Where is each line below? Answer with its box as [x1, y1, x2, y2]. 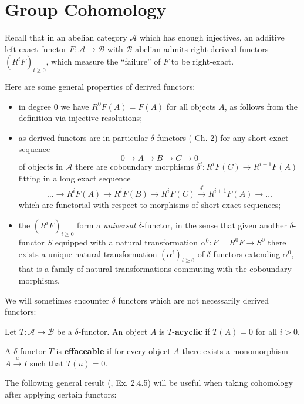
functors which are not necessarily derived [118, 294, 269, 306]
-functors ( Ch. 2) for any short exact [154, 131, 289, 143]
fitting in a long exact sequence [18, 171, 131, 184]
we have [60, 100, 89, 112]
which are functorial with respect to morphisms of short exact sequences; [18, 198, 281, 210]
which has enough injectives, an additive [140, 31, 285, 43]
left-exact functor [5, 42, 67, 55]
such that [30, 356, 64, 369]
